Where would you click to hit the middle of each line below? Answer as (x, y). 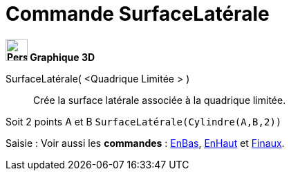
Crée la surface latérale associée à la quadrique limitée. (160, 100)
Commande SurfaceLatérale (138, 14)
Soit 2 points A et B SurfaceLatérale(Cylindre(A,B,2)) (144, 121)
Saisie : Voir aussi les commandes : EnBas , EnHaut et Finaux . (145, 143)
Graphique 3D (63, 57)
